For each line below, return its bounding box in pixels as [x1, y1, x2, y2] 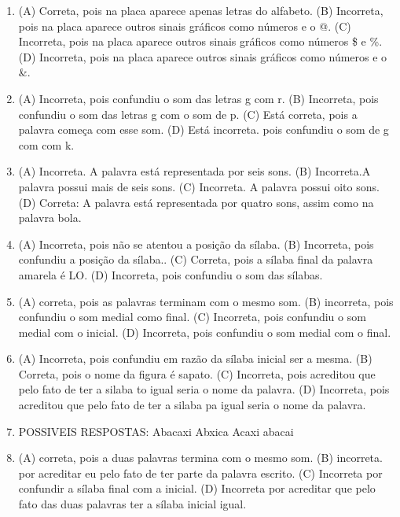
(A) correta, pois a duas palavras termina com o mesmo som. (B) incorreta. [18, 449, 383, 466]
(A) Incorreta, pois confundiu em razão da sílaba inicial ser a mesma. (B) [18, 350, 372, 367]
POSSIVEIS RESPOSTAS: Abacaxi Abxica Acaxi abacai [18, 423, 294, 439]
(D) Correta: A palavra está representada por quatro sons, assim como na [18, 194, 374, 210]
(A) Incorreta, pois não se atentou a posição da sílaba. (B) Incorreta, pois [18, 235, 374, 252]
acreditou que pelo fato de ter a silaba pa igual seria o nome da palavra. [18, 397, 366, 413]
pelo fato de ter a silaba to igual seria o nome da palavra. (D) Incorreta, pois [18, 381, 390, 397]
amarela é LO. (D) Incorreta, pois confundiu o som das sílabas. [18, 266, 323, 283]
